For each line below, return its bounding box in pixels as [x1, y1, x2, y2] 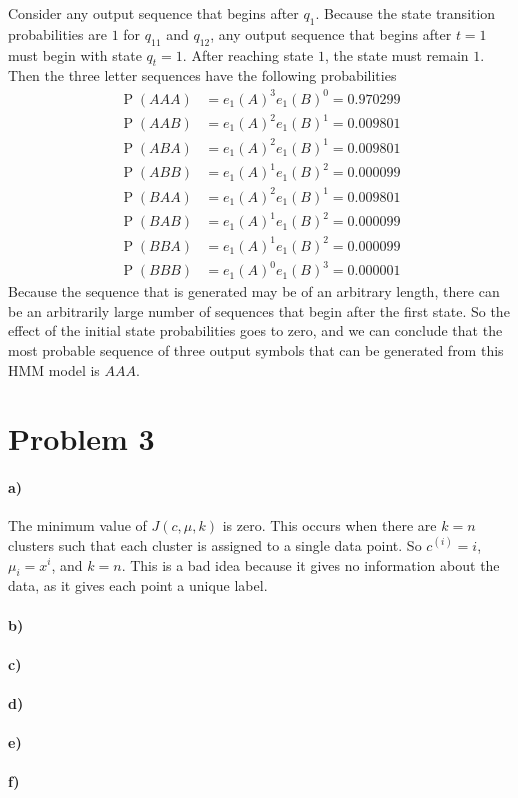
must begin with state [8, 44, 142, 65]
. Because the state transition [315, 3, 496, 23]
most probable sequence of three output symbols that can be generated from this [8, 340, 504, 361]
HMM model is [8, 359, 100, 380]
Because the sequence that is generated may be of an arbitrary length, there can [8, 281, 500, 302]
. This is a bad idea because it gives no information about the [121, 554, 500, 575]
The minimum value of [8, 515, 147, 536]
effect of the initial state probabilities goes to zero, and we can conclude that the [8, 320, 503, 341]
